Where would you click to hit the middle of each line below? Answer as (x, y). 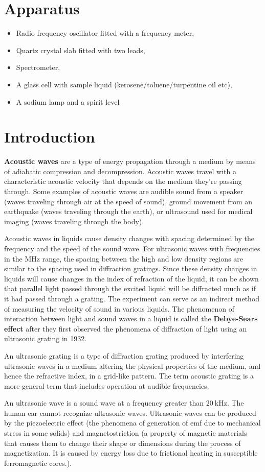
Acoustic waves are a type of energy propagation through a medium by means (130, 161)
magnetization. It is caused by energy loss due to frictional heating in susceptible (131, 453)
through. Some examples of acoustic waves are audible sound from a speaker (124, 191)
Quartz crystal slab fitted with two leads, (81, 50)
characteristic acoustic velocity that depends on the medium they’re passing (123, 181)
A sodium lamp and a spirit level (68, 101)
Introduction (50, 137)
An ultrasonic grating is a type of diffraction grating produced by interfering (124, 355)
